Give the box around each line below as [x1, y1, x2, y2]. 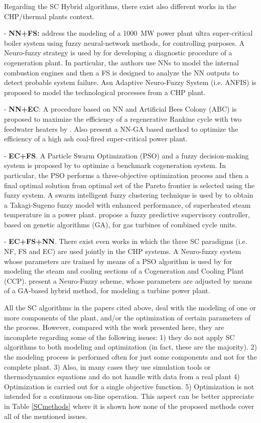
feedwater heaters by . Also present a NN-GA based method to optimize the [4, 123, 238, 134]
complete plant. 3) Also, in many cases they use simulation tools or [4, 361, 211, 372]
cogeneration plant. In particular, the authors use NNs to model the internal [4, 57, 239, 67]
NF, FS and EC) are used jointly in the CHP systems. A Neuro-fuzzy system [4, 246, 241, 257]
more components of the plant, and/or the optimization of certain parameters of [4, 312, 251, 322]
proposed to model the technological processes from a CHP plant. [4, 87, 206, 97]
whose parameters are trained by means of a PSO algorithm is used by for [4, 256, 232, 266]
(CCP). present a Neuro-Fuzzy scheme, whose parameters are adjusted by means [4, 275, 252, 286]
